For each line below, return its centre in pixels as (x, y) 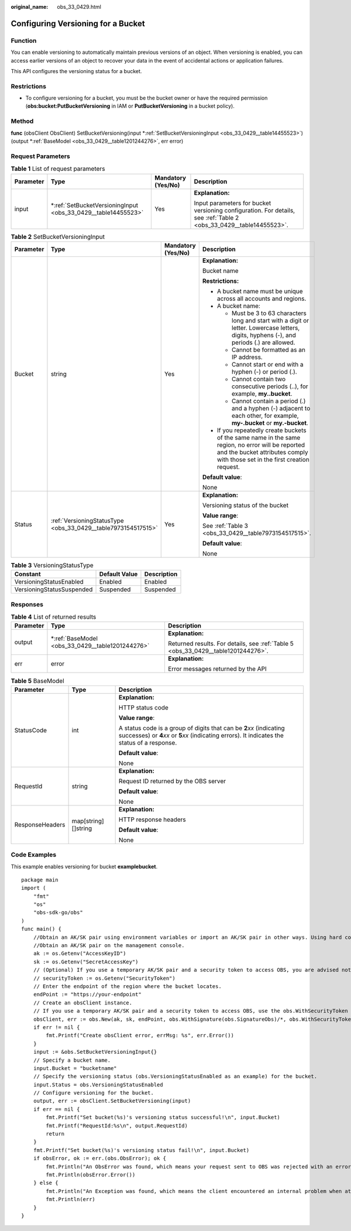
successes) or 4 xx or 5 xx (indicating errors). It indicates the (201, 735)
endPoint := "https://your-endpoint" (87, 995)
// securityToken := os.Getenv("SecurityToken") (104, 978)
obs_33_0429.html (79, 7)
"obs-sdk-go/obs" (58, 913)
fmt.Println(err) (71, 1199)
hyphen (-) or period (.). (264, 372)
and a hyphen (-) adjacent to (271, 408)
